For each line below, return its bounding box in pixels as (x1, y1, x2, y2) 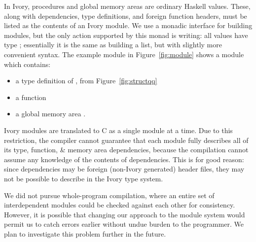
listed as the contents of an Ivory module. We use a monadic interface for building (4, 20, 253, 31)
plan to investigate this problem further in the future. (4, 228, 166, 239)
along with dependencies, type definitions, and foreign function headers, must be (4, 10, 247, 21)
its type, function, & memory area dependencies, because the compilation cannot (4, 144, 249, 155)
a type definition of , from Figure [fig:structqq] (15, 75, 157, 86)
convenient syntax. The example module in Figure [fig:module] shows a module (4, 49, 244, 59)
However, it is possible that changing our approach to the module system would (4, 209, 245, 219)
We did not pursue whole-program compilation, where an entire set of (4, 190, 215, 200)
